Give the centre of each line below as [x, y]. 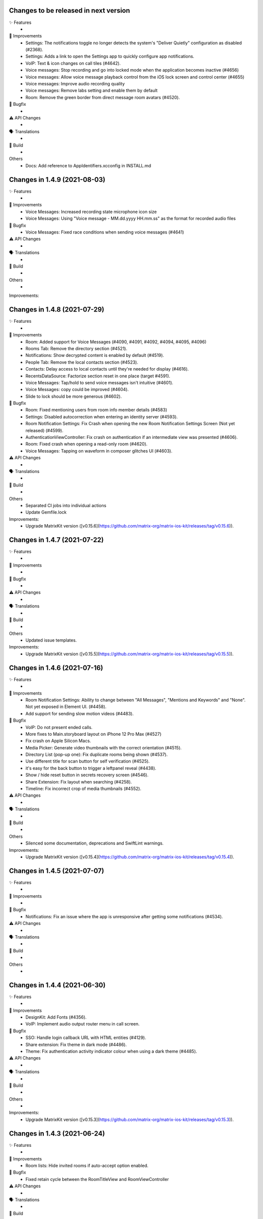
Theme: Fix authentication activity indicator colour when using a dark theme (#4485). [111, 1051]
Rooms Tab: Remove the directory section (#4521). [76, 348]
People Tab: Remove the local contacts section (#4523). [82, 362]
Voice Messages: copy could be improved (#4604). [77, 390]
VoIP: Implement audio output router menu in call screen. [83, 1024]
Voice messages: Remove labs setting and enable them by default [92, 91]
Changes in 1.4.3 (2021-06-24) [57, 1133]
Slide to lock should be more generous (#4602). [74, 396]
